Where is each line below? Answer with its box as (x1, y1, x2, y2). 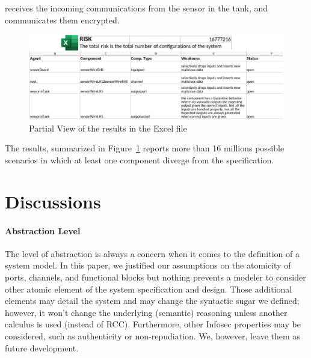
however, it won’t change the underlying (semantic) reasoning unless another (5, 306, 288, 318)
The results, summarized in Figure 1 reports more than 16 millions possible (5, 142, 285, 154)
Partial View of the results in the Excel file (29, 121, 187, 134)
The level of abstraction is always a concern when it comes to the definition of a (5, 247, 300, 259)
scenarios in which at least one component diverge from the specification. (5, 153, 274, 166)
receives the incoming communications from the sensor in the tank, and (5, 2, 268, 14)
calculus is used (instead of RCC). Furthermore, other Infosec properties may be (5, 318, 301, 330)
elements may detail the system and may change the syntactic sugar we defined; (5, 294, 300, 307)
